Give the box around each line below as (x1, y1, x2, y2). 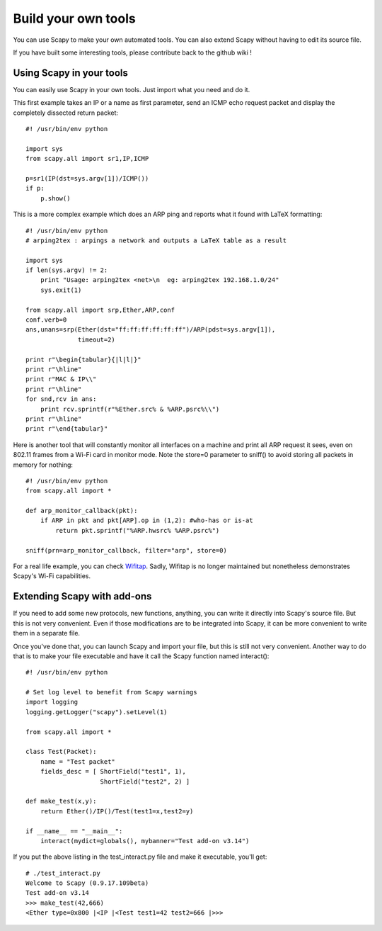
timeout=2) (78, 335, 116, 344)
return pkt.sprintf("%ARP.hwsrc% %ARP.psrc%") (55, 526, 220, 534)
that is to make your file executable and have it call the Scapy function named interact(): (13, 652, 270, 660)
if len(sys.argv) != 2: (25, 266, 108, 274)
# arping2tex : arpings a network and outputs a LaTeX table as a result (25, 236, 287, 244)
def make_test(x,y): (25, 797, 97, 806)
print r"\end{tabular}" (25, 425, 108, 433)
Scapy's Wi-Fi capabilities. (13, 572, 91, 580)
